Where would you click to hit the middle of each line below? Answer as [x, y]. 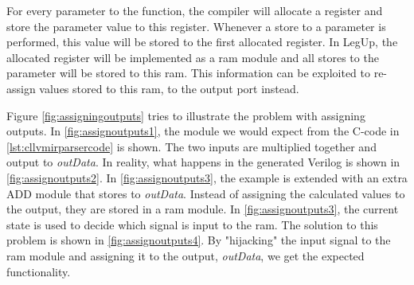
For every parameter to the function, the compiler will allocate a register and [195, 10]
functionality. [39, 271]
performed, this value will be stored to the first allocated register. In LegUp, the [202, 42]
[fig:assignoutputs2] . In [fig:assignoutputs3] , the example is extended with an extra [207, 177]
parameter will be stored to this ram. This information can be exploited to [188, 73]
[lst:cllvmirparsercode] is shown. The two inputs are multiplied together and [191, 146]
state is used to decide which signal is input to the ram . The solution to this [192, 224]
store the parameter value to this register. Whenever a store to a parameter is [196, 26]
